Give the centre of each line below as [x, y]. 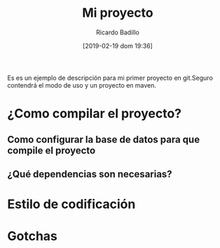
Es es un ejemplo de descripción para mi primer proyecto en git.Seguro [110, 78]
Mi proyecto [118, 13]
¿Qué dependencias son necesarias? [90, 174]
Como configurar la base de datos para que [104, 139]
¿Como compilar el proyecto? [95, 114]
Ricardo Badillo [118, 32]
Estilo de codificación [71, 204]
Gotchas [33, 236]
